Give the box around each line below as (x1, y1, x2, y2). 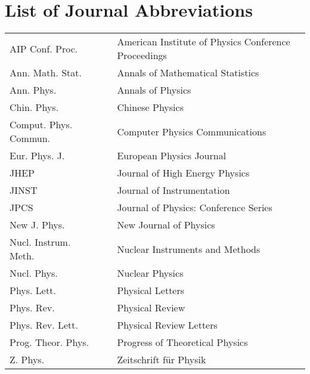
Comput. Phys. (10, 118, 73, 132)
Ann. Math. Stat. (10, 66, 82, 80)
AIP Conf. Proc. (10, 41, 78, 55)
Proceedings (117, 48, 167, 63)
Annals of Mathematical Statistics (117, 66, 259, 80)
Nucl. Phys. (10, 266, 58, 280)
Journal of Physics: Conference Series (117, 200, 272, 215)
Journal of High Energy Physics (117, 166, 250, 180)
